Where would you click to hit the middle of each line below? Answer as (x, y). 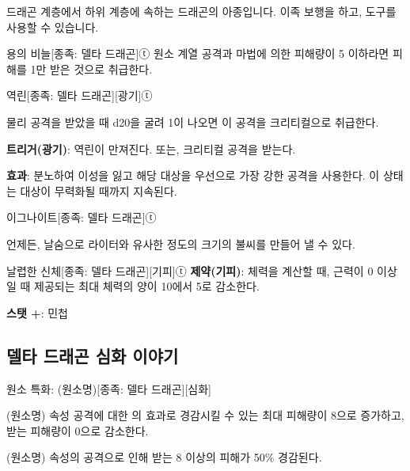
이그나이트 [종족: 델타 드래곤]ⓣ (82, 217)
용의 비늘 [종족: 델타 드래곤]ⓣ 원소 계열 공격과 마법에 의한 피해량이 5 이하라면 (198, 53)
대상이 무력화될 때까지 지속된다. (99, 190)
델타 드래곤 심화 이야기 (93, 355)
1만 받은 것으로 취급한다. (91, 68)
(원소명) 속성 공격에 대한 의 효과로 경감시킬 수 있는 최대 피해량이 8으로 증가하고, (205, 415)
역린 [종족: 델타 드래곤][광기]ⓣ (80, 95)
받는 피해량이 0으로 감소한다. (78, 430)
